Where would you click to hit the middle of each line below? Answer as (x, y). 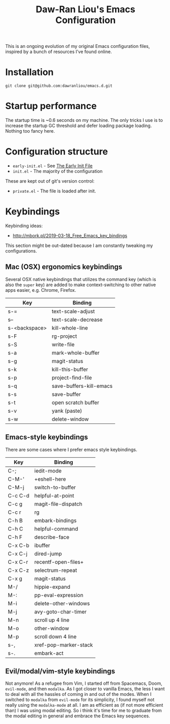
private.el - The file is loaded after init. (54, 191)
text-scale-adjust (73, 311)
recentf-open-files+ (59, 562)
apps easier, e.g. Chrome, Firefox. (41, 290)
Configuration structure (57, 152)
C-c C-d (19, 495)
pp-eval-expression (59, 595)
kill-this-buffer (70, 369)
